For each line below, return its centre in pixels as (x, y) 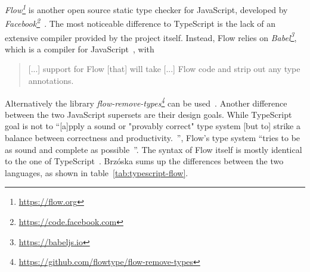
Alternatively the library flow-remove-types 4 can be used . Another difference (146, 102)
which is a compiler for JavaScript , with (80, 49)
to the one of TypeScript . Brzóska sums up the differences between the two (144, 161)
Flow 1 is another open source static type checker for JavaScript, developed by (146, 9)
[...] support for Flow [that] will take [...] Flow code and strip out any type (164, 69)
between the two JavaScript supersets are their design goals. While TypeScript (148, 114)
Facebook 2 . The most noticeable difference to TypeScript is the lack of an (140, 22)
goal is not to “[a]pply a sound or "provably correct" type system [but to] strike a (153, 126)
